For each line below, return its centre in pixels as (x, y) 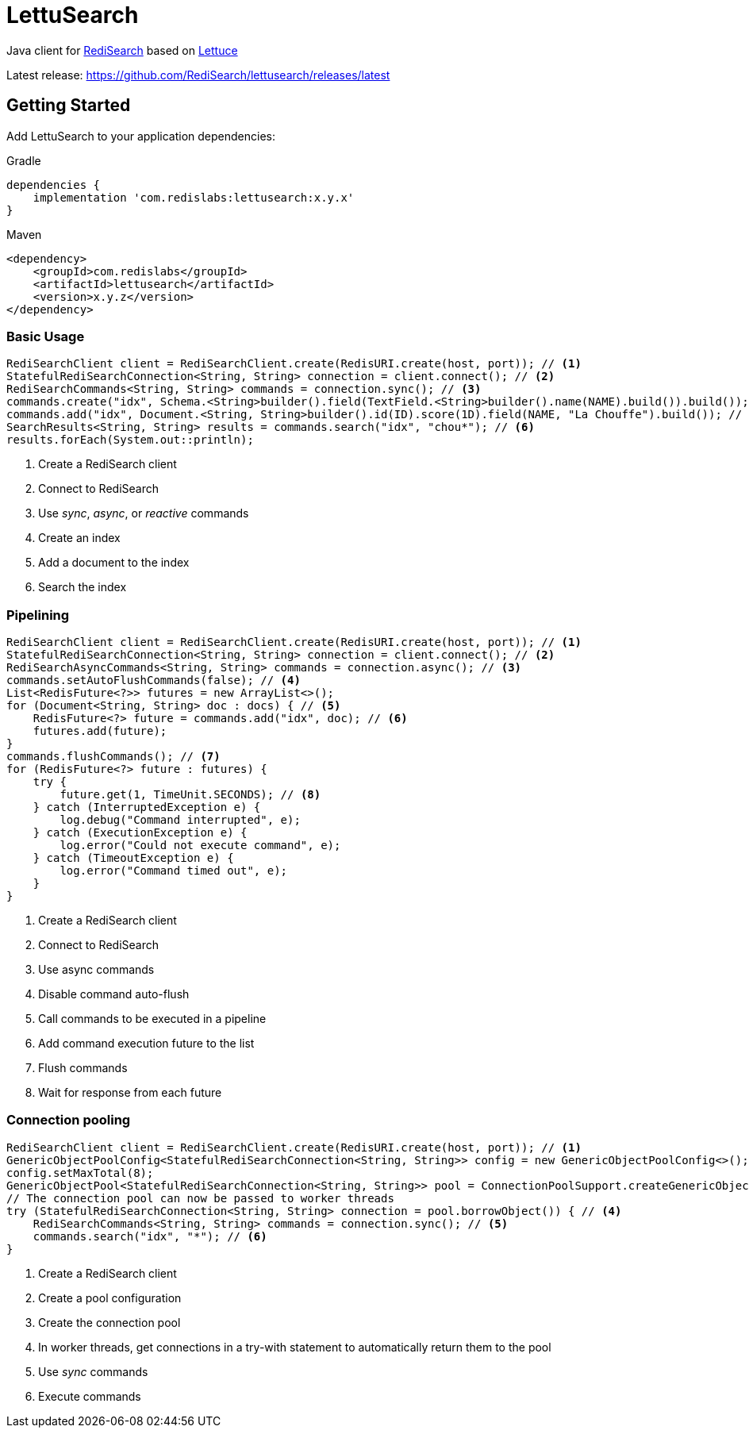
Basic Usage (46, 336)
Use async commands (96, 970)
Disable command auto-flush (114, 994)
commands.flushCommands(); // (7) (113, 757)
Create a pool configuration (110, 1298)
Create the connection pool (109, 1322)
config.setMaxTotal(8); (80, 1173)
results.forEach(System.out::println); (130, 440)
